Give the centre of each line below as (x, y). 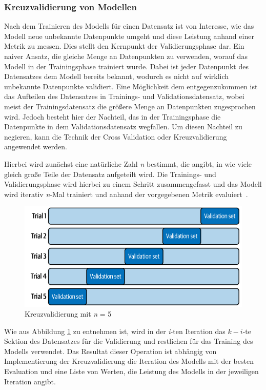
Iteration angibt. (30, 381)
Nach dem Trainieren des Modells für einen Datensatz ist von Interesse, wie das (129, 26)
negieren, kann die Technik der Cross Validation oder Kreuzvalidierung (116, 136)
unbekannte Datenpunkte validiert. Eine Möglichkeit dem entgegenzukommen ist (131, 86)
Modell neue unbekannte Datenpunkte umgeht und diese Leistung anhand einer (129, 36)
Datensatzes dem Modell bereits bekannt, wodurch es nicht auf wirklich (117, 76)
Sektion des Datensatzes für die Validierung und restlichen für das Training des (129, 341)
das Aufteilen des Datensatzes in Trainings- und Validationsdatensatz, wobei (124, 96)
